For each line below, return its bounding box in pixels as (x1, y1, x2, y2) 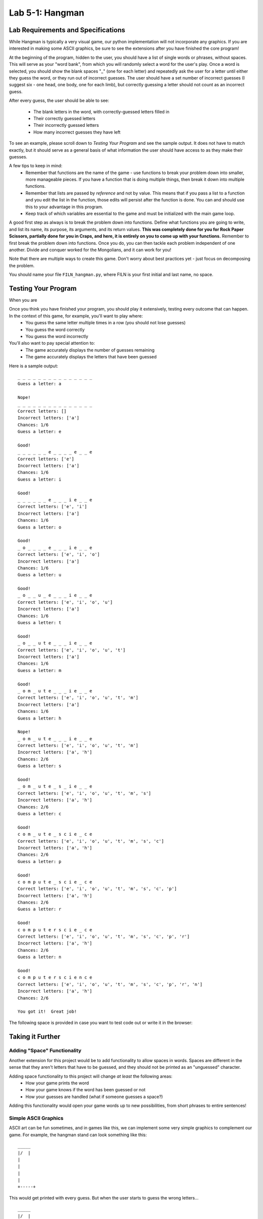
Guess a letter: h (18, 715, 62, 721)
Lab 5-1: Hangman (9, 7, 85, 18)
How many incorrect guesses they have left (33, 129, 121, 135)
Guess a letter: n (18, 954, 62, 960)
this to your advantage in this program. (25, 204, 103, 210)
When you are (9, 297, 38, 303)
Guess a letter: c (18, 811, 62, 816)
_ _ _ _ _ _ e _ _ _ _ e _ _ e (18, 449, 93, 455)
